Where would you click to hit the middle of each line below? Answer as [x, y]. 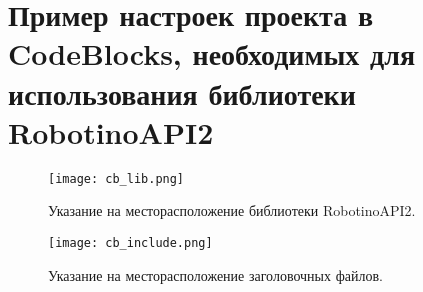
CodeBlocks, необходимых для [212, 53]
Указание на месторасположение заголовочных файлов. [215, 274]
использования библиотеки [182, 92]
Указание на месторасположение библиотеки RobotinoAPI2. [232, 210]
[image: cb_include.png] [130, 242]
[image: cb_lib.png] [116, 178]
